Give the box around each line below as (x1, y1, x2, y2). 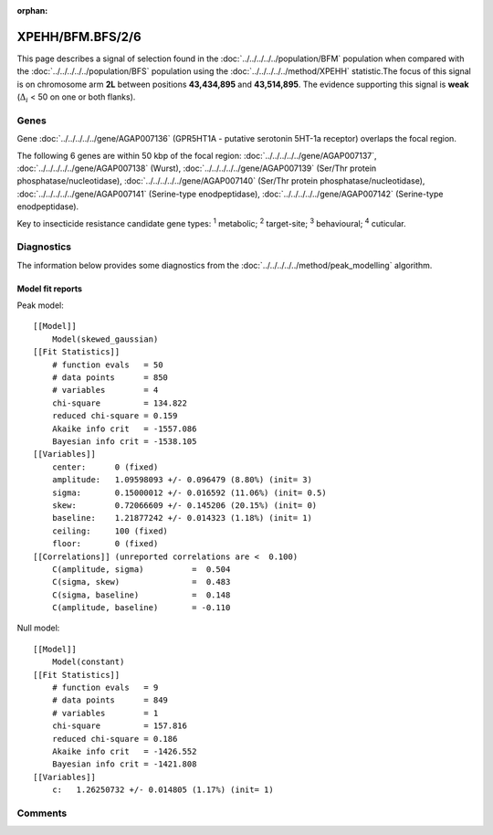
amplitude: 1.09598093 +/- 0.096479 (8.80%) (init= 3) (51, 475, 312, 485)
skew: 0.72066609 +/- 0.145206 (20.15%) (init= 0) (51, 500, 318, 511)
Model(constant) (51, 657, 125, 667)
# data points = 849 (51, 695, 169, 705)
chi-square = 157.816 (51, 721, 187, 731)
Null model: (16, 622, 60, 634)
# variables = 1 (51, 708, 159, 718)
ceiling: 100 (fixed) (51, 525, 169, 536)
